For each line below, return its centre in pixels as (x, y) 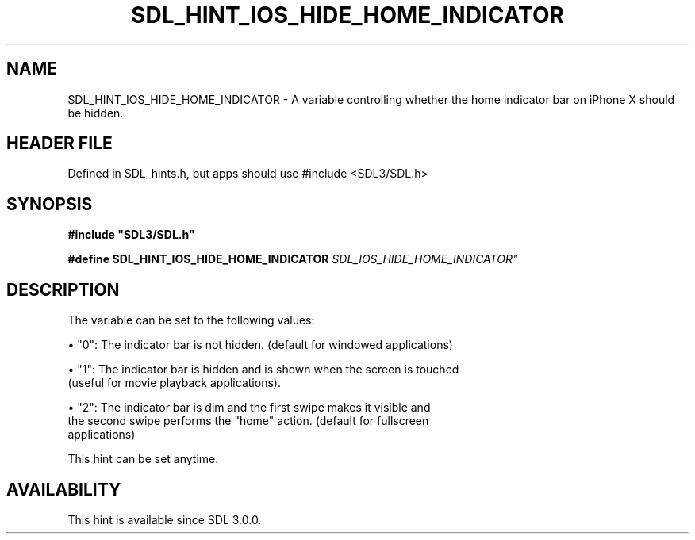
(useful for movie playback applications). (174, 383)
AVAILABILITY (64, 489)
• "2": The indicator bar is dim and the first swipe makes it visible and (249, 408)
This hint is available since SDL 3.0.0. (165, 519)
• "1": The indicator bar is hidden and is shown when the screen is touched (263, 370)
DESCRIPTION (63, 289)
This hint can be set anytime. (143, 459)
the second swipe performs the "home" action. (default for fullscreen (248, 421)
